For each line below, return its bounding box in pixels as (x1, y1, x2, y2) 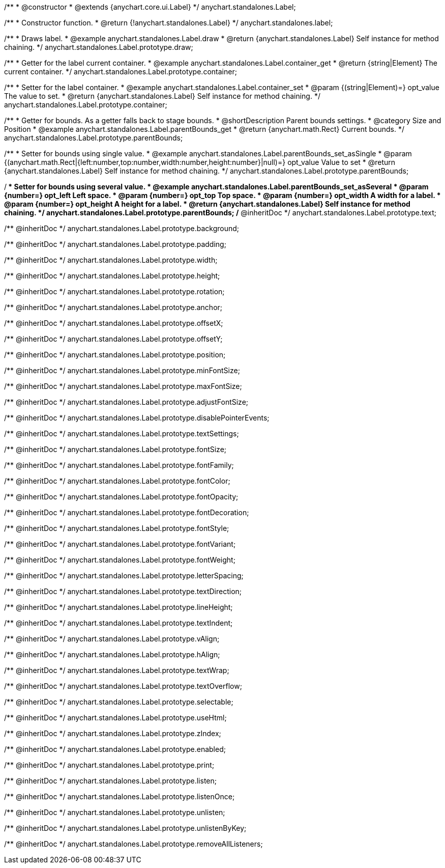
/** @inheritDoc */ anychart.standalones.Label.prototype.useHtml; (4, 713, 227, 722)
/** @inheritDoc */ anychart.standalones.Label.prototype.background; (4, 224, 240, 233)
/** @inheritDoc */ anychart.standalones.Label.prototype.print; (4, 761, 215, 769)
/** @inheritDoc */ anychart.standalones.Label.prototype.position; (4, 350, 226, 359)
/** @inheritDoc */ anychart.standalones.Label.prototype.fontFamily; (4, 461, 234, 469)
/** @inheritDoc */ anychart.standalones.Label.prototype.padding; (4, 240, 226, 248)
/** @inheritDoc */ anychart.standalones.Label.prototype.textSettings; (4, 429, 239, 438)
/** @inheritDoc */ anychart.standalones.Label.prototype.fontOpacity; (4, 492, 239, 501)
